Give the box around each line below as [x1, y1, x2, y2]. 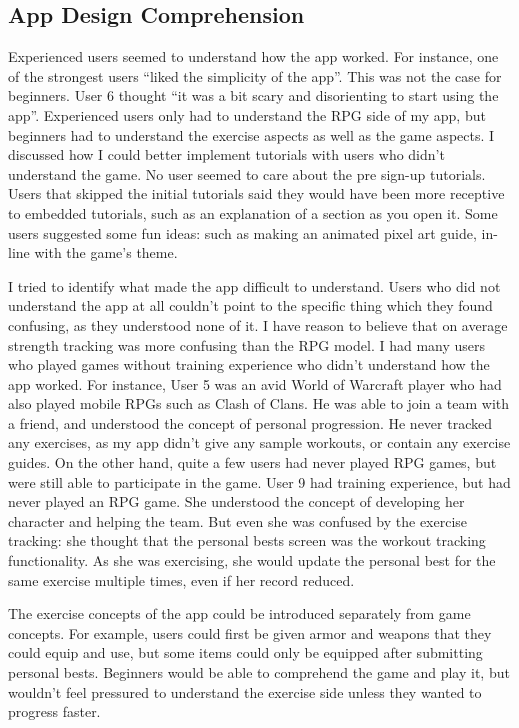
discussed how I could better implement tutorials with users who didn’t [8, 144, 445, 165]
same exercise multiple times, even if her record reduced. [8, 569, 355, 590]
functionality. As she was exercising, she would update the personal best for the [8, 550, 496, 571]
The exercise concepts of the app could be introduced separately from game [8, 603, 471, 624]
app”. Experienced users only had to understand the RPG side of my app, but [8, 104, 486, 125]
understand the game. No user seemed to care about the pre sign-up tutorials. [8, 163, 486, 184]
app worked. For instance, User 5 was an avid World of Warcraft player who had [8, 373, 502, 394]
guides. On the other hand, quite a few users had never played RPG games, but [8, 452, 497, 473]
